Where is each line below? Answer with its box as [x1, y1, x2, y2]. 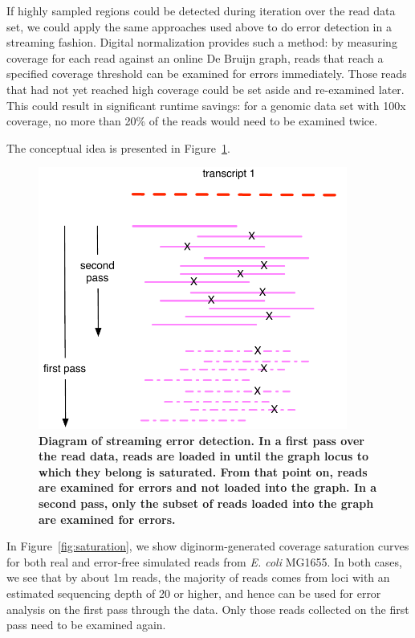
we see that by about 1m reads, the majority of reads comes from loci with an [6, 569, 390, 586]
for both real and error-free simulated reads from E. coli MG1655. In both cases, [6, 553, 402, 570]
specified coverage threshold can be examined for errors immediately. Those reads [6, 65, 407, 82]
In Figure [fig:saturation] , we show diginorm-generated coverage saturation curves [6, 538, 409, 554]
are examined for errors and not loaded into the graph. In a [39, 479, 377, 496]
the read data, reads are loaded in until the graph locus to [39, 448, 369, 464]
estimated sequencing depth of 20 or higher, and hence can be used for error [6, 585, 381, 602]
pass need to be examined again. [6, 616, 166, 633]
